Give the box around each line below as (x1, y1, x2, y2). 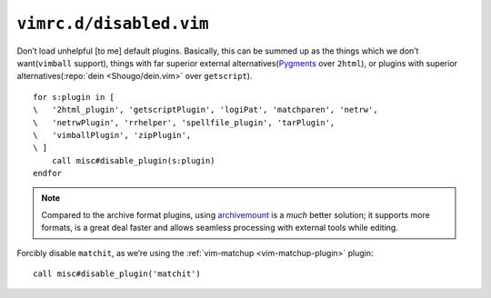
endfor (33, 168, 63, 179)
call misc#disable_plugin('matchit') (33, 269, 202, 279)
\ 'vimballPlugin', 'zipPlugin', (33, 130, 192, 140)
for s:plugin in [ (33, 92, 115, 102)
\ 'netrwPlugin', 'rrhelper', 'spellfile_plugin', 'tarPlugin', (33, 117, 336, 127)
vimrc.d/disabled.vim (16, 14, 209, 34)
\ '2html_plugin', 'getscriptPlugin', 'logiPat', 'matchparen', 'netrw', (33, 104, 378, 115)
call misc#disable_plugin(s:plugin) (51, 155, 215, 165)
